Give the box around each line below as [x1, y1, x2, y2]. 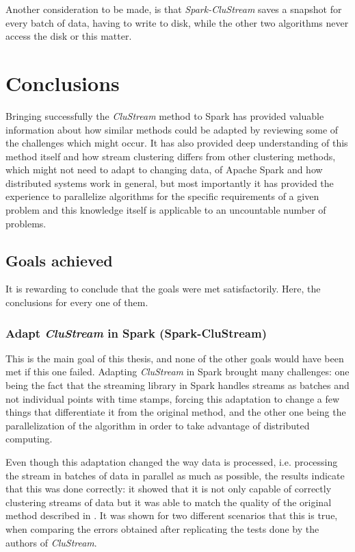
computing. [5, 431, 53, 446]
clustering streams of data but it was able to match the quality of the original [5, 494, 332, 509]
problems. [5, 216, 47, 230]
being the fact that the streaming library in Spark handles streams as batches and [5, 378, 350, 392]
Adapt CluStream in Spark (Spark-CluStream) [5, 324, 267, 341]
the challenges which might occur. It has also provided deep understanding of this [5, 136, 348, 150]
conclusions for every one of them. [5, 295, 148, 310]
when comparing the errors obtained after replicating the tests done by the [5, 521, 319, 536]
